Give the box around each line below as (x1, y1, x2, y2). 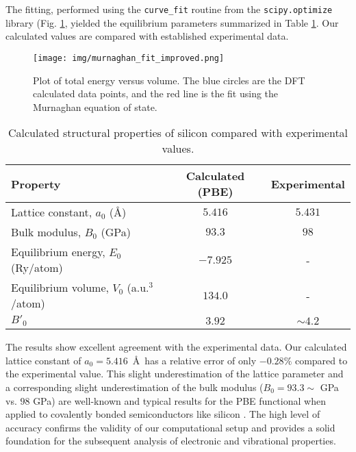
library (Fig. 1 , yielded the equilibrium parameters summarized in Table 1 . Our (5, 15, 339, 29)
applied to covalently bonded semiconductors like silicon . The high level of (5, 407, 320, 421)
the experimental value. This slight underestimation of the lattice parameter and (5, 366, 344, 381)
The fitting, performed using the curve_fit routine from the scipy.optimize (5, 2, 333, 16)
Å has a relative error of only (132, 353, 257, 367)
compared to (294, 353, 348, 367)
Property (11, 175, 61, 192)
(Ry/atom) (11, 260, 63, 276)
